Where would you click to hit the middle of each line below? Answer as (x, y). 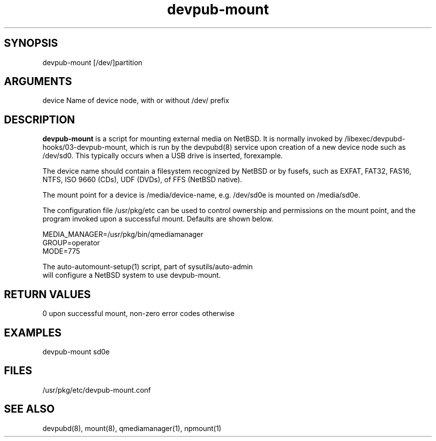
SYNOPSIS (31, 43)
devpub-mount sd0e (76, 351)
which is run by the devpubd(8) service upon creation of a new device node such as (268, 147)
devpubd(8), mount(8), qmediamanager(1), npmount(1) (132, 428)
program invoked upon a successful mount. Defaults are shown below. (158, 219)
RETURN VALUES (48, 294)
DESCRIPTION (40, 119)
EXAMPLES (33, 332)
